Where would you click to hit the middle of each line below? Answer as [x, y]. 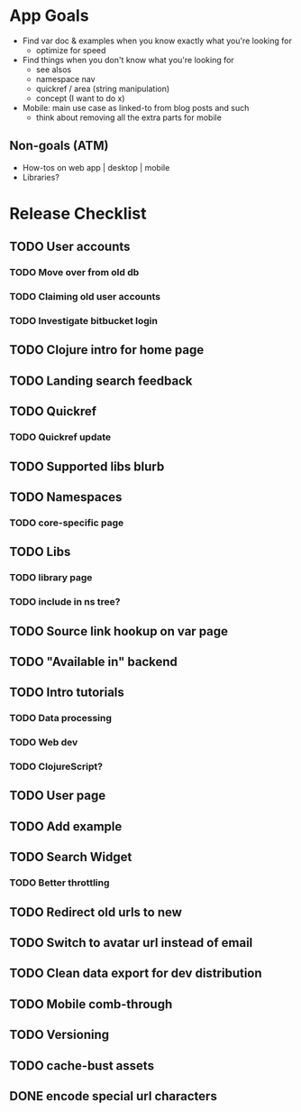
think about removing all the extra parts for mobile [129, 117]
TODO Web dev [44, 743]
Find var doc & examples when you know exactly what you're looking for [157, 41]
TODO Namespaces [66, 497]
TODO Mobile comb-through [91, 1004]
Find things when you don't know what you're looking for [128, 60]
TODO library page [51, 578]
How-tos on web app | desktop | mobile [96, 167]
